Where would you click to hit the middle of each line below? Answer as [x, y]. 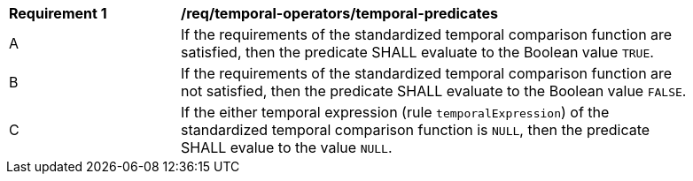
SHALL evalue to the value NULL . [287, 147]
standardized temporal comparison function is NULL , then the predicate [416, 130]
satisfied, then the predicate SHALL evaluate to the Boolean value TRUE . [417, 52]
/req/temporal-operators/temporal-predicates [339, 13]
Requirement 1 [58, 13]
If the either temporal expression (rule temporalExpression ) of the [395, 112]
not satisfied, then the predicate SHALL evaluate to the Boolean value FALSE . [434, 91]
